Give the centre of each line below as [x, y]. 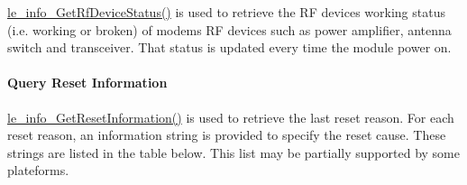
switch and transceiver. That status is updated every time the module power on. [229, 47]
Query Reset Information [87, 83]
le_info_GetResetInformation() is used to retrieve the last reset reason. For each [231, 117]
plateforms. [38, 170]
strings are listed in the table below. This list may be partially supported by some [233, 152]
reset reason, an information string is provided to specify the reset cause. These [227, 135]
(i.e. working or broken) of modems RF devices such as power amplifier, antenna [229, 29]
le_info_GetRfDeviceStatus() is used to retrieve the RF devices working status [226, 12]
